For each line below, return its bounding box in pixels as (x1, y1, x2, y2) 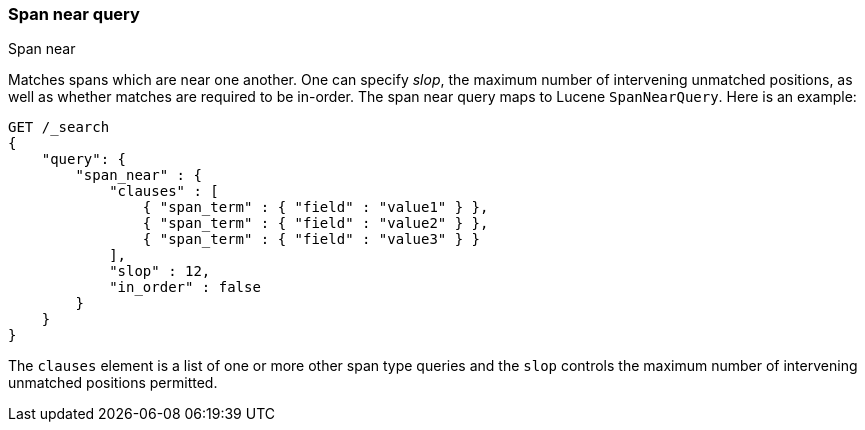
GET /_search (8, 119, 110, 136)
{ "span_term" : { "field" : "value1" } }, (142, 199, 489, 216)
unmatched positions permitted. (8, 374, 218, 392)
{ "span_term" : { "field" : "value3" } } (142, 231, 481, 248)
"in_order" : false (109, 279, 261, 296)
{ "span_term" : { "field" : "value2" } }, (142, 215, 489, 232)
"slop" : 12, (109, 263, 211, 280)
